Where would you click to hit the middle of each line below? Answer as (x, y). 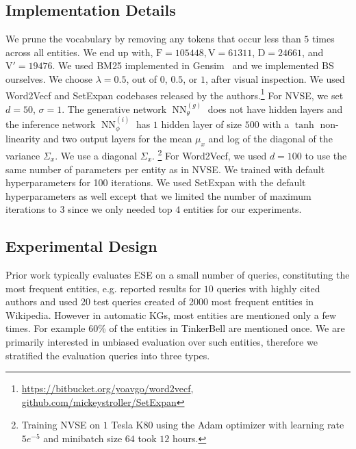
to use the (326, 155)
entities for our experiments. (242, 209)
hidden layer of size (202, 124)
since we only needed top (120, 209)
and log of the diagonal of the (270, 139)
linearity (23, 139)
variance (23, 155)
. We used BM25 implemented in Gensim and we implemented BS (193, 65)
